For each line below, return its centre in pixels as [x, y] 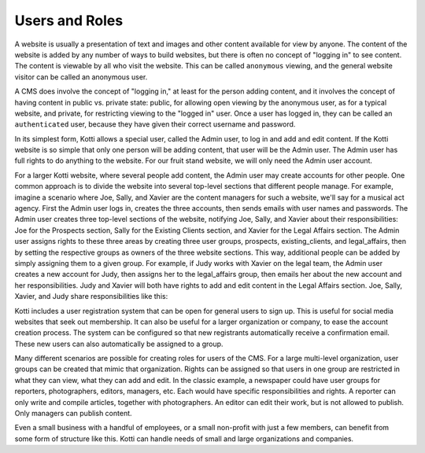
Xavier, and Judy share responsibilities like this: [91, 296]
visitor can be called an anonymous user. [81, 77]
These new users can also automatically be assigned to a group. [119, 344]
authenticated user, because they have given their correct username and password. [155, 124]
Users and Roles [69, 20]
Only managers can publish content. [74, 414]
